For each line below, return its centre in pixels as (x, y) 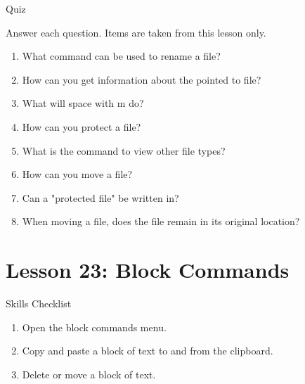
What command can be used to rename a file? (121, 56)
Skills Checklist (39, 303)
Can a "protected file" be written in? (100, 197)
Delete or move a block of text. (89, 374)
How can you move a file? (77, 174)
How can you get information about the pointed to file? (142, 79)
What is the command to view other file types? (124, 150)
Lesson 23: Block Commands (148, 270)
